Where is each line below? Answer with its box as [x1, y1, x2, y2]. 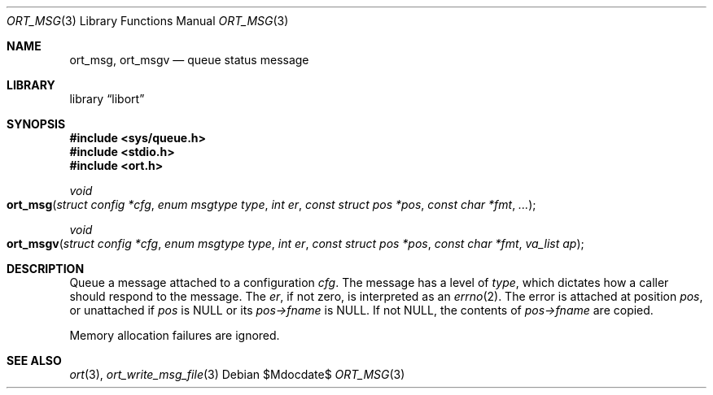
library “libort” [69, 92, 145, 106]
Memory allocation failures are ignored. [69, 328, 280, 342]
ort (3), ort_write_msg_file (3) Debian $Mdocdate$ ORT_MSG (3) [69, 367, 405, 381]
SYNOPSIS [7, 117, 66, 131]
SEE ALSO [7, 354, 62, 367]
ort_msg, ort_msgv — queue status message [69, 53, 309, 67]
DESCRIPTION [7, 262, 85, 276]
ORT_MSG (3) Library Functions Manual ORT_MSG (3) [7, 14, 289, 28]
